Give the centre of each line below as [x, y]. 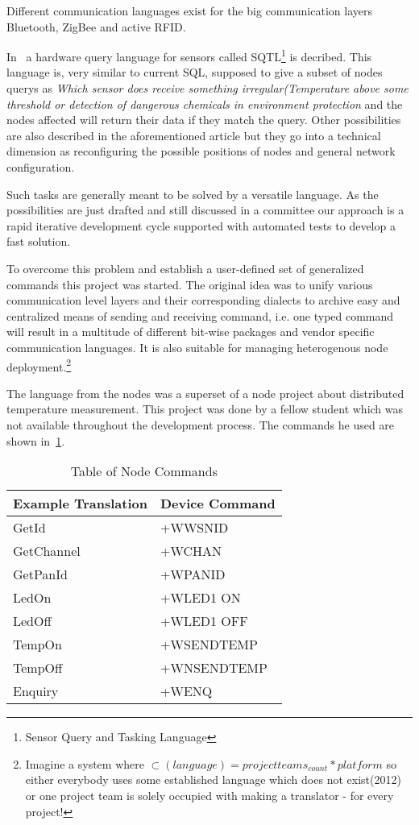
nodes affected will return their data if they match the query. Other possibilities [204, 120]
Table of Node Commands [144, 471]
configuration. [41, 167]
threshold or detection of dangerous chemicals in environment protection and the [205, 104]
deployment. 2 [39, 365]
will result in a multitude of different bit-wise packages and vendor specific [191, 332]
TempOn [37, 645]
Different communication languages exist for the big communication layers [189, 10]
